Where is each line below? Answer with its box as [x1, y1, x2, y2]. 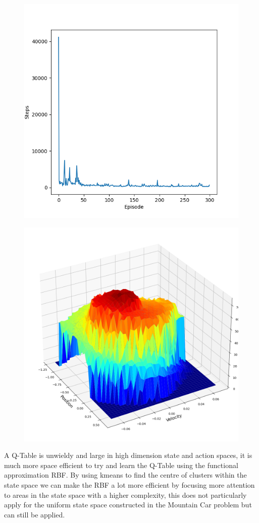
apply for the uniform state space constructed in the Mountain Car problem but [4, 499, 252, 510]
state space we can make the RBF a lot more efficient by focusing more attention [4, 479, 255, 490]
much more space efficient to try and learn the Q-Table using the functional [4, 459, 238, 470]
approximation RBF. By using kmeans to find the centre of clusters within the [4, 470, 247, 480]
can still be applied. [4, 509, 65, 519]
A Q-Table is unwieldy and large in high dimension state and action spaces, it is [4, 450, 252, 460]
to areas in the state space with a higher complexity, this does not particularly [4, 489, 247, 500]
